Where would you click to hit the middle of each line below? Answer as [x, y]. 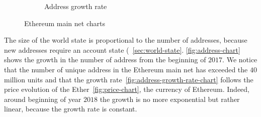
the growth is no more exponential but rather [170, 99]
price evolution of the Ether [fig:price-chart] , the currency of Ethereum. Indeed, [127, 89]
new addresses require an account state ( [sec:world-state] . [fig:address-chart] [122, 49]
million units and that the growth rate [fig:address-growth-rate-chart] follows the [129, 79]
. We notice [240, 60]
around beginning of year [43, 99]
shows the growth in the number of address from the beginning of [105, 60]
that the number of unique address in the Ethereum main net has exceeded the [126, 69]
